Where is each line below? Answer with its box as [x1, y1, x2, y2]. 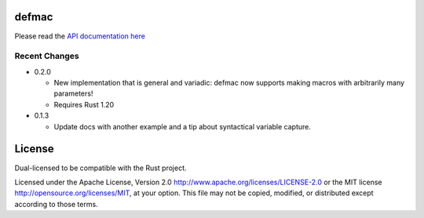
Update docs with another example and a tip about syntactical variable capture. [53, 122, 312, 131]
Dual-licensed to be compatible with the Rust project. [14, 163, 188, 173]
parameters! [53, 89, 93, 98]
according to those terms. [14, 199, 98, 209]
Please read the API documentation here [14, 31, 145, 41]
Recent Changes [14, 51, 79, 62]
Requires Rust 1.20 [53, 100, 115, 109]
